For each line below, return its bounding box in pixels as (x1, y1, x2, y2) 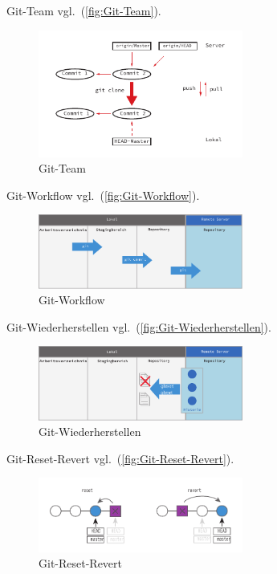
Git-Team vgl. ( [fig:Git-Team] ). (6, 2, 161, 18)
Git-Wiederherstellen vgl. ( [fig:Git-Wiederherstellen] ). (6, 318, 271, 335)
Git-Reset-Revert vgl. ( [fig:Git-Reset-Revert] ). (6, 450, 234, 466)
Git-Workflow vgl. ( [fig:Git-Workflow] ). (6, 186, 200, 203)
